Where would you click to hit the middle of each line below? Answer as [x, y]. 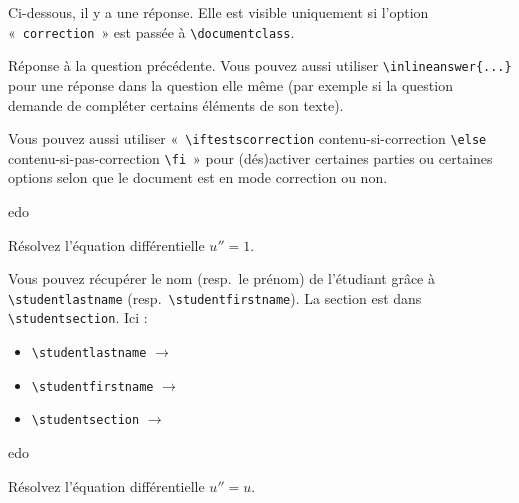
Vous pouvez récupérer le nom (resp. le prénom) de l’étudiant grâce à [221, 278]
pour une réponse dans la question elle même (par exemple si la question [230, 84]
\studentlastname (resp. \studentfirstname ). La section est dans [215, 297]
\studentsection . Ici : [78, 317]
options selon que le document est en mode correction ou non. [198, 177]
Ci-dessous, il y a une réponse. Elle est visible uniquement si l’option [218, 12]
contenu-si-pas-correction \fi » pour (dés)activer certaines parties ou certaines [250, 157]
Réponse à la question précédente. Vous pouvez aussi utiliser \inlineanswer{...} [260, 65]
